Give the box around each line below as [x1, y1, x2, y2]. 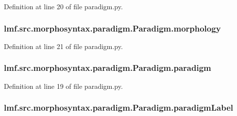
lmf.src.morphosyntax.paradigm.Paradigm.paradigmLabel [4, 101, 233, 114]
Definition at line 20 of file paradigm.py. [4, 1, 123, 11]
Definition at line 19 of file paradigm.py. [4, 81, 123, 91]
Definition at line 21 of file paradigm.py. [4, 41, 123, 51]
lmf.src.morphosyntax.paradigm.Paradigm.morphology [4, 22, 221, 34]
